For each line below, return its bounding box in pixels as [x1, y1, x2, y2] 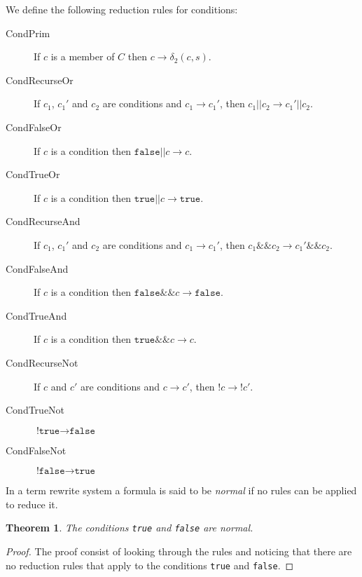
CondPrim [6, 25, 50, 40]
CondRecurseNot [6, 355, 78, 369]
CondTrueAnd [6, 308, 67, 323]
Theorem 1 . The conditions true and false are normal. [6, 520, 253, 535]
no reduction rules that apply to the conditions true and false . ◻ [6, 557, 294, 572]
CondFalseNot [6, 442, 67, 457]
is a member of [50, 49, 115, 64]
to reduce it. [6, 496, 58, 511]
